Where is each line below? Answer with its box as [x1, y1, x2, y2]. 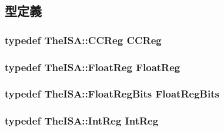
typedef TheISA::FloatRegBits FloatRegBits [5, 86, 219, 101]
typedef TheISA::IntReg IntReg [5, 113, 159, 128]
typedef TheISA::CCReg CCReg [5, 32, 162, 47]
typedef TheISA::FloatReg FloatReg [5, 59, 180, 74]
